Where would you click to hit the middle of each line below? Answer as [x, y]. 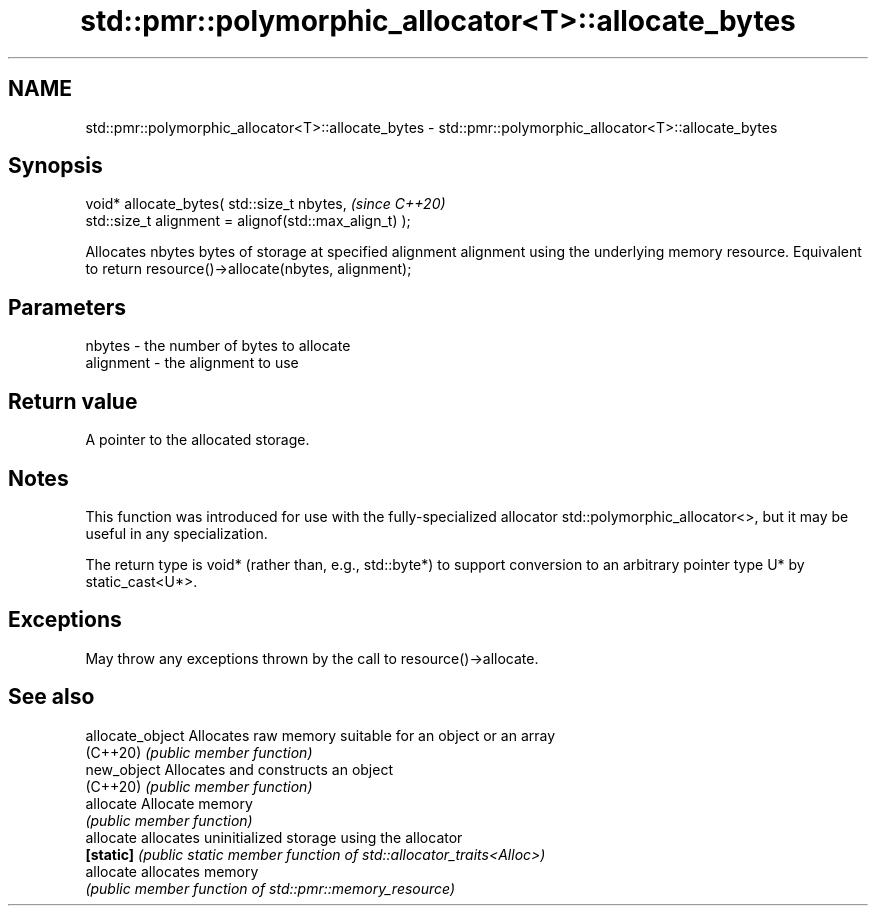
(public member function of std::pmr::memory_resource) [270, 888]
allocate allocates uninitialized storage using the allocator [274, 837]
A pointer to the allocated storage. [197, 440]
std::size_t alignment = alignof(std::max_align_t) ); [248, 221]
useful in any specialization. [176, 533]
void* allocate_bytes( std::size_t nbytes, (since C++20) [265, 204]
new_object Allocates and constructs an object [239, 769]
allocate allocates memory [172, 871]
